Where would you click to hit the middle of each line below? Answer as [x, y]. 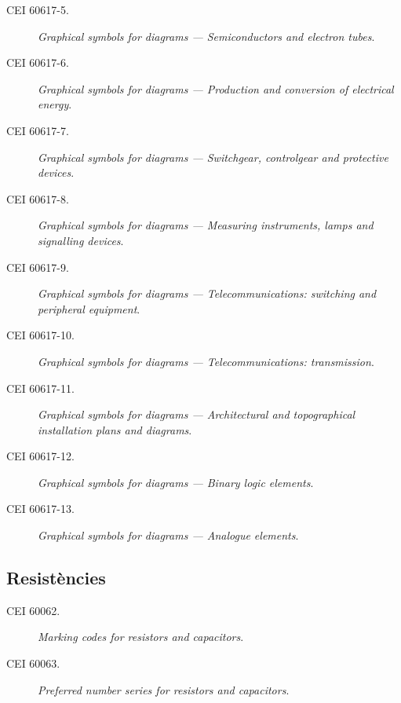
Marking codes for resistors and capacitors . [141, 637]
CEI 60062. [33, 610]
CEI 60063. [33, 663]
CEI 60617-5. [38, 9]
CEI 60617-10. [40, 335]
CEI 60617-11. [40, 388]
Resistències [56, 578]
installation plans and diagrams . [115, 429]
